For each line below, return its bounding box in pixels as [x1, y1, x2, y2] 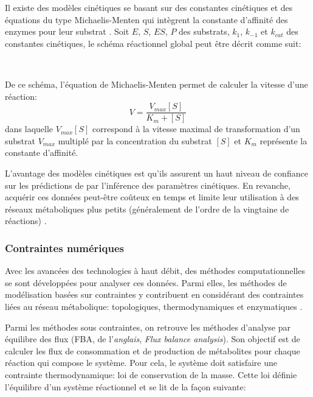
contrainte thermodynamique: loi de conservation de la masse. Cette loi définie [5, 368, 297, 381]
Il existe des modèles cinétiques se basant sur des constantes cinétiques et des [5, 1, 293, 13]
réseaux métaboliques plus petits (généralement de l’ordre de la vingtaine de [5, 202, 289, 215]
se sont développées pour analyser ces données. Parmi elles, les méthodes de [5, 276, 287, 289]
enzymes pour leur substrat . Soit [5, 25, 129, 38]
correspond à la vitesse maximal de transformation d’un [92, 122, 300, 135]
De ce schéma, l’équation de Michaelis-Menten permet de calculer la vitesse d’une [5, 77, 308, 90]
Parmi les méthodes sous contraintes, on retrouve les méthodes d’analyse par [5, 320, 291, 333]
